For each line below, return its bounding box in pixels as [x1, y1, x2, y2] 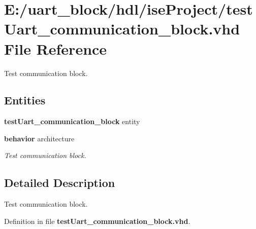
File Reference [4, 38, 107, 59]
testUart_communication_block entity [4, 116, 140, 127]
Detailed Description [4, 175, 115, 190]
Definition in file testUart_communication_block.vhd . [4, 215, 190, 226]
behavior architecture [4, 133, 75, 143]
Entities [4, 92, 46, 108]
